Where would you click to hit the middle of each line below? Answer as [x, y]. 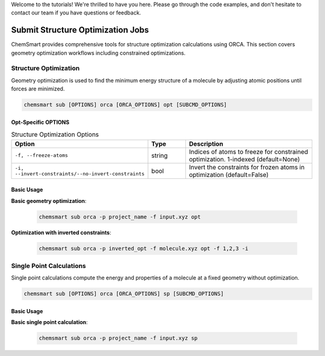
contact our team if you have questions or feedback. [76, 13]
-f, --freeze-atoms [42, 156]
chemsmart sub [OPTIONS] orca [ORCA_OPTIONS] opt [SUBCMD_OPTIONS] [125, 105]
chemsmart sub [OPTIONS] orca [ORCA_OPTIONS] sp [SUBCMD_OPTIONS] [124, 294]
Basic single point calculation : [50, 322]
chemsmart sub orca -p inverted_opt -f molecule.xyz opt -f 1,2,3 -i [144, 248]
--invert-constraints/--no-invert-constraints [80, 174]
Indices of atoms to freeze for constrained [248, 152]
